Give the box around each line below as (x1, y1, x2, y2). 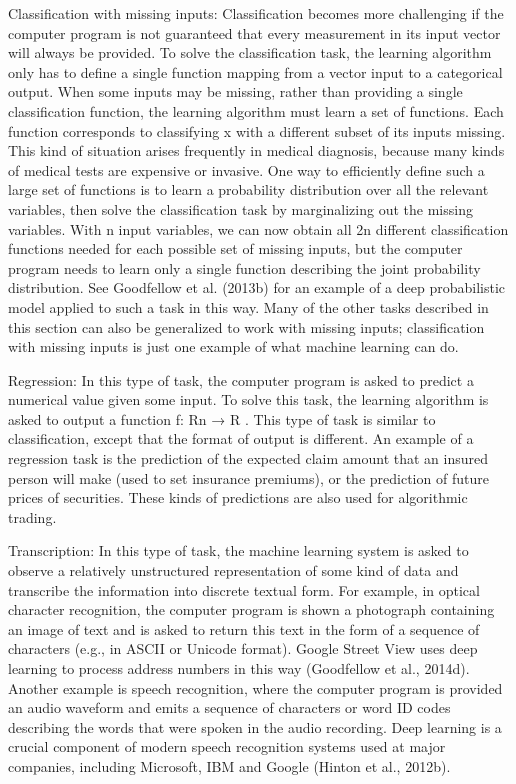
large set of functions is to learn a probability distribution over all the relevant (8, 179, 489, 200)
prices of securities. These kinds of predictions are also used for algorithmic (8, 487, 468, 508)
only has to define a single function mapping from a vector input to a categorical (8, 61, 503, 82)
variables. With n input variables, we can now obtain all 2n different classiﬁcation (8, 218, 509, 239)
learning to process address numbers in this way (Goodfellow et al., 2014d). (8, 658, 470, 678)
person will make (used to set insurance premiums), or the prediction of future (8, 467, 489, 488)
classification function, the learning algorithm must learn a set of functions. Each (8, 100, 504, 121)
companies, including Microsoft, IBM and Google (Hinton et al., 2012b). (8, 755, 451, 776)
